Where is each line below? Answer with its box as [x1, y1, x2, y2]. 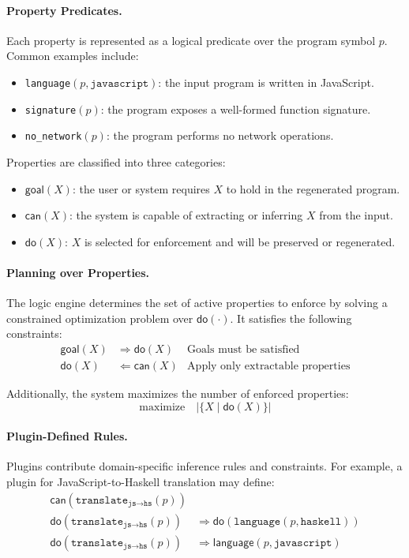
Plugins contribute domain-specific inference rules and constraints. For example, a [6, 458, 403, 474]
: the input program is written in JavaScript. [158, 73, 374, 90]
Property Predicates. [6, 2, 122, 18]
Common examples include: [6, 47, 139, 64]
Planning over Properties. [6, 264, 150, 280]
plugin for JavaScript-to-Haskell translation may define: [6, 473, 275, 489]
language [24, 77, 71, 89]
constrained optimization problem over [6, 309, 193, 326]
